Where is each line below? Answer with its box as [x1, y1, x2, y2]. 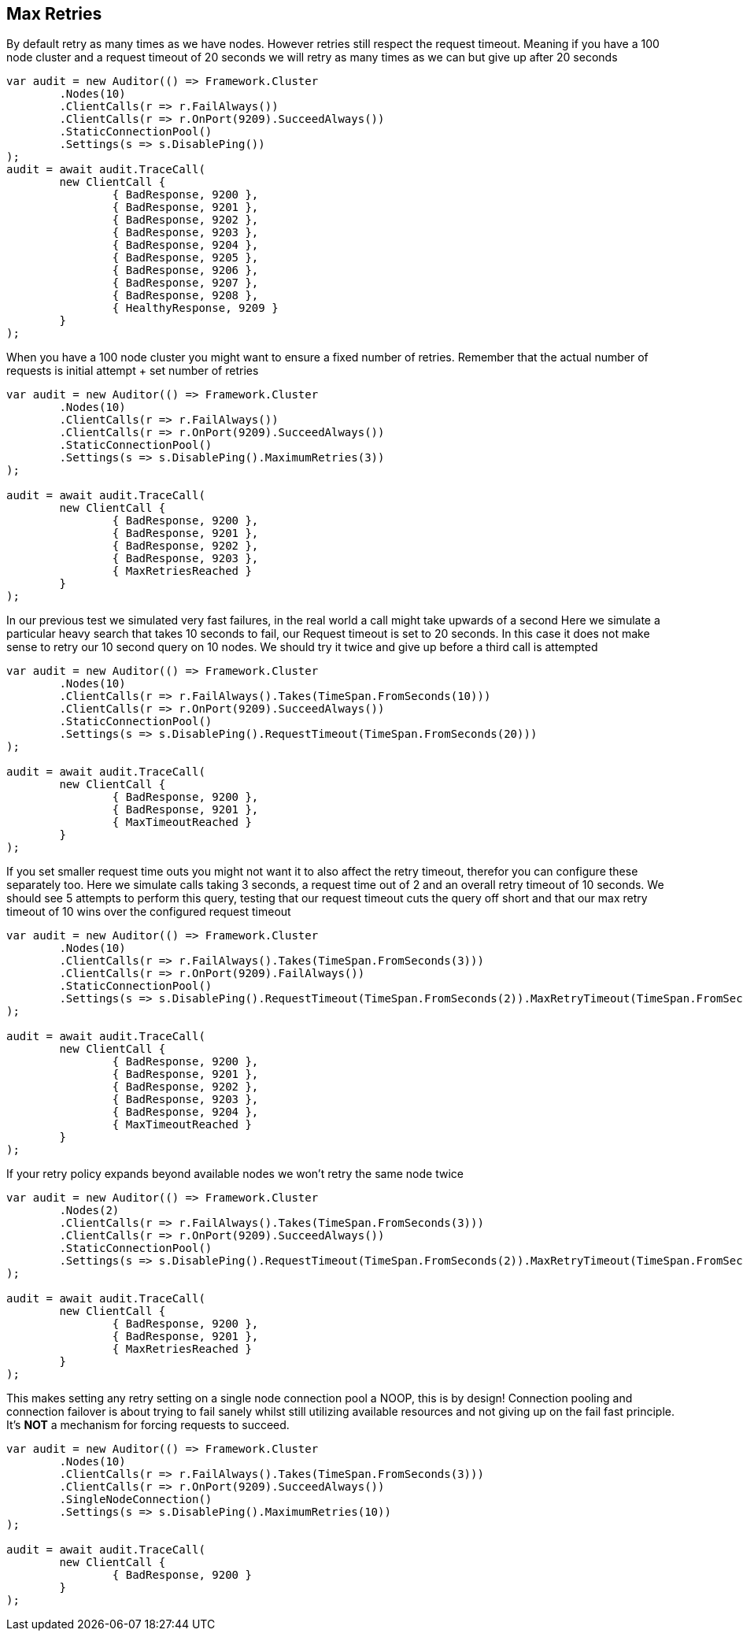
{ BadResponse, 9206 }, [112, 264, 259, 277]
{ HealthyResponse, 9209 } [112, 302, 279, 315]
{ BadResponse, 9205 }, [112, 251, 259, 265]
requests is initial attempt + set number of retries [6, 364, 259, 378]
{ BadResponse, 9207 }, [112, 276, 259, 290]
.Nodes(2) [59, 1204, 120, 1217]
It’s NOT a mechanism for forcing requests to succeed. [6, 1418, 290, 1432]
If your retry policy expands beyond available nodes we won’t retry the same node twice [6, 1167, 464, 1181]
